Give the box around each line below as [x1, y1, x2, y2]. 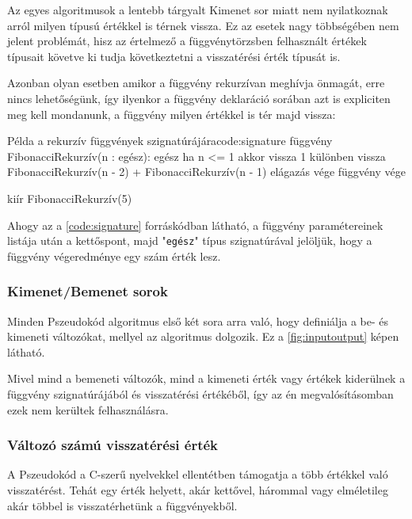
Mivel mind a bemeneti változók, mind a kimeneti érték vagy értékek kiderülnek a [7, 370, 406, 387]
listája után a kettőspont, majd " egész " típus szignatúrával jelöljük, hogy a [7, 232, 372, 249]
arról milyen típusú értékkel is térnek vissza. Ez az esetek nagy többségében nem [7, 17, 399, 33]
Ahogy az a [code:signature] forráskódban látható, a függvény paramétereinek [7, 216, 383, 233]
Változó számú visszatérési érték [7, 435, 219, 455]
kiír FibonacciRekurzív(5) [7, 189, 132, 206]
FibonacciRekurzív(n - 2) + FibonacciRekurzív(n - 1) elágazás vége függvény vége [7, 163, 406, 180]
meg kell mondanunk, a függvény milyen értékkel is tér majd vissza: [7, 105, 336, 122]
